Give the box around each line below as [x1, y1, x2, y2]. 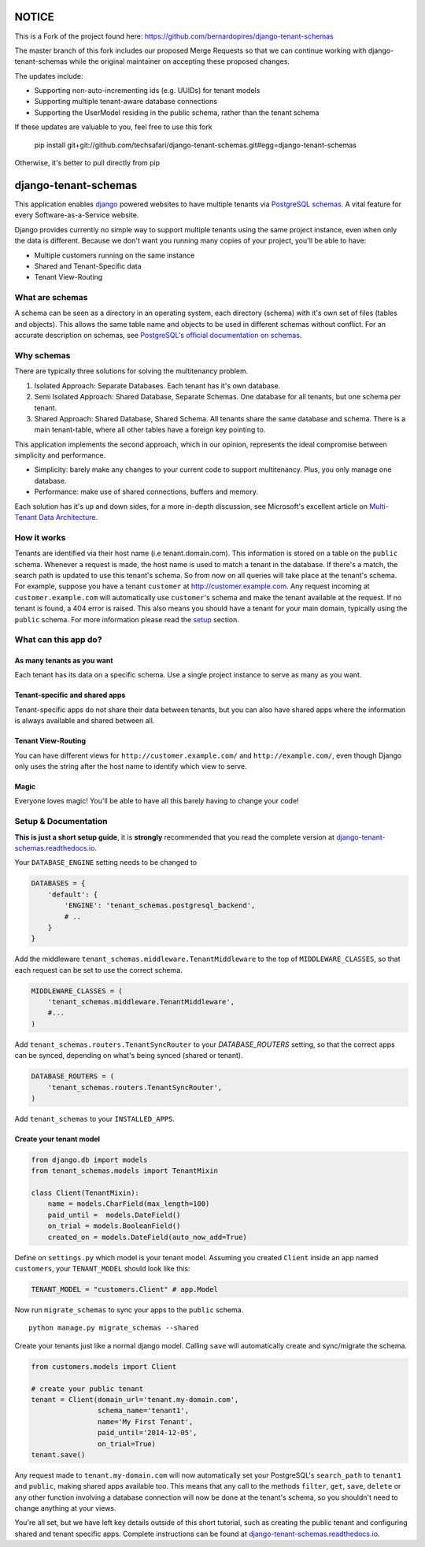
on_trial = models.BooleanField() [47, 1222, 181, 1230]
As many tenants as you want [14, 656, 113, 666]
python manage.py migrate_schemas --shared [28, 1323, 199, 1333]
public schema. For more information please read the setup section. [14, 614, 239, 624]
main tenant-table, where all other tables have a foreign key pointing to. [34, 425, 266, 435]
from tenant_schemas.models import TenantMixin [31, 1167, 218, 1175]
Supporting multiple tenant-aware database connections [34, 97, 218, 106]
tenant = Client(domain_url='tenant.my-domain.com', [31, 1395, 239, 1404]
